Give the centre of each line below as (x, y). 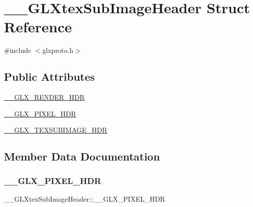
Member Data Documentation (82, 156)
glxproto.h (58, 50)
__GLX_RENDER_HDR (44, 97)
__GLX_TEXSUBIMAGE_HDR (56, 130)
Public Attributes (50, 77)
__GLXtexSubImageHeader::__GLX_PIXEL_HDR (85, 198)
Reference (38, 27)
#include (18, 50)
